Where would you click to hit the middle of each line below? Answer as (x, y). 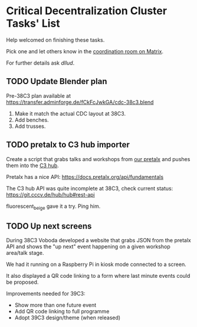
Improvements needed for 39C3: (46, 294)
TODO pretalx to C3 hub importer (68, 145)
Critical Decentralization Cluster (86, 11)
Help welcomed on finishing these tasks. (55, 40)
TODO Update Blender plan (57, 81)
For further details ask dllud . (40, 63)
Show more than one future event (55, 305)
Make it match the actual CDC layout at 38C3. (70, 113)
